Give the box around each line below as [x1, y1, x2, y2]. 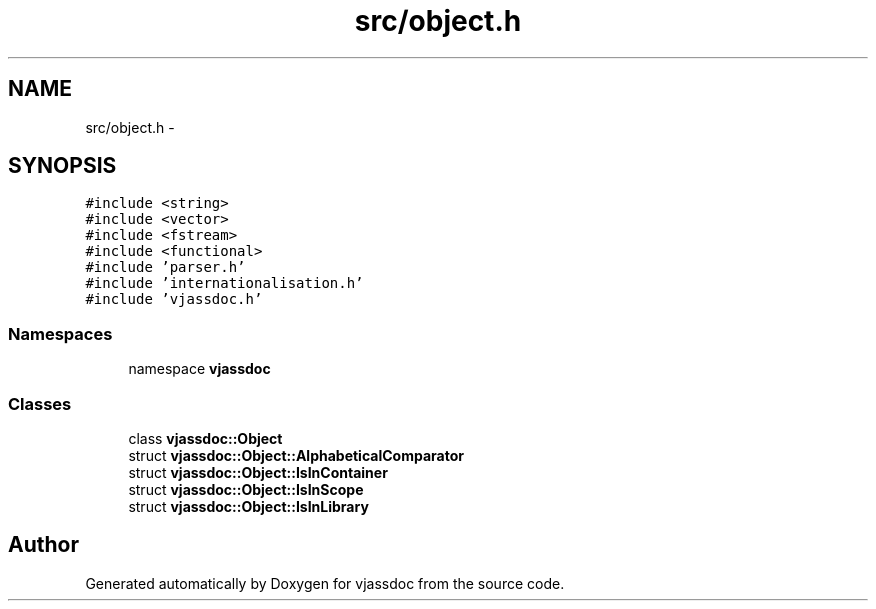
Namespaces [8, 323, 113, 344]
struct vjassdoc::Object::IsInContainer [128, 463, 388, 481]
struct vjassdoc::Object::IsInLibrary [128, 497, 369, 515]
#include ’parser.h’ [85, 259, 246, 276]
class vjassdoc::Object [128, 429, 283, 447]
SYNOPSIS [8, 153, 117, 179]
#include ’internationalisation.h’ [85, 275, 364, 292]
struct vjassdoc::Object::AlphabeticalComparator [128, 446, 464, 464]
